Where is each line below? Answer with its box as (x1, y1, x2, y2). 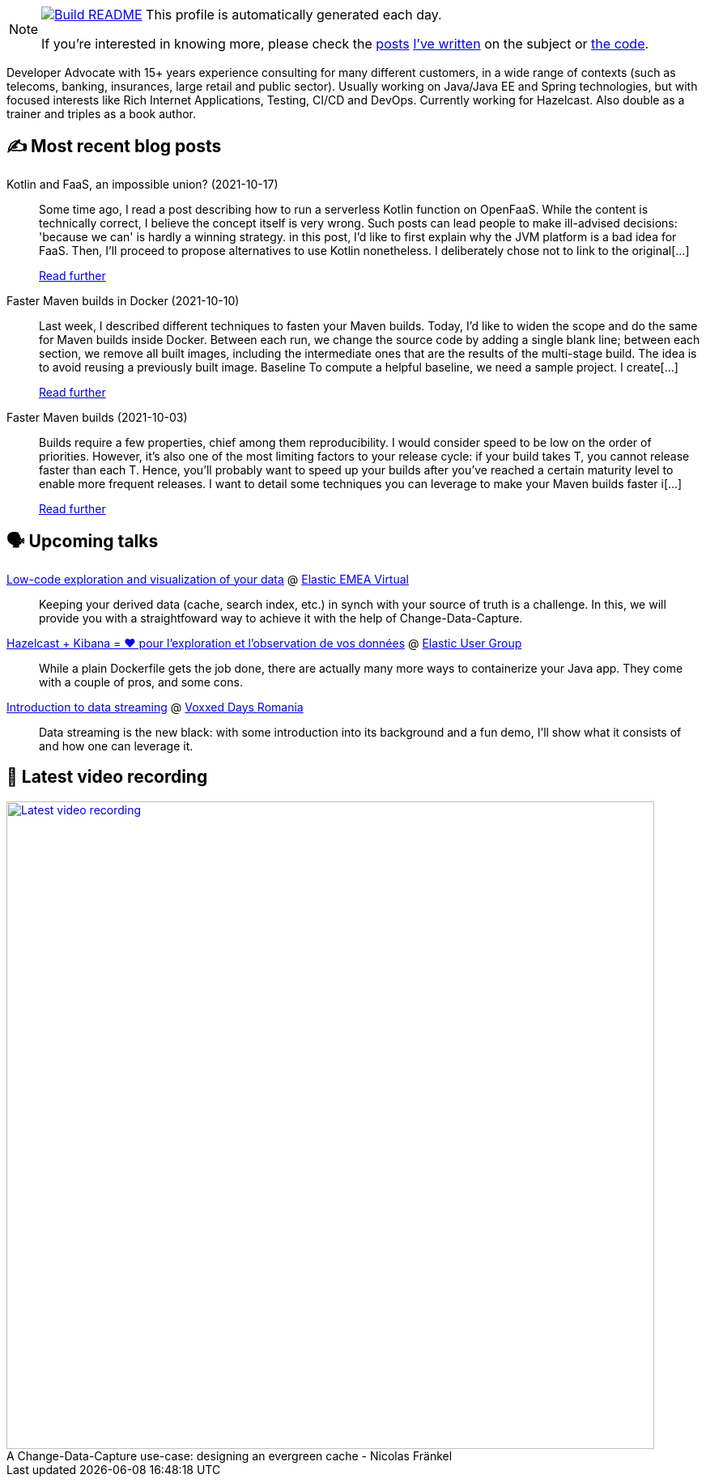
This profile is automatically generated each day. (146, 6, 442, 23)
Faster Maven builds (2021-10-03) (6, 410, 188, 424)
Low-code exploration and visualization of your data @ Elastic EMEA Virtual (6, 572, 409, 586)
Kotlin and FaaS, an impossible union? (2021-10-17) (6, 176, 279, 191)
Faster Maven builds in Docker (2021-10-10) (6, 293, 240, 308)
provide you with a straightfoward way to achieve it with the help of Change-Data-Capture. (39, 610, 523, 625)
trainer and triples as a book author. (6, 107, 197, 121)
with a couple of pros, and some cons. (39, 674, 243, 689)
